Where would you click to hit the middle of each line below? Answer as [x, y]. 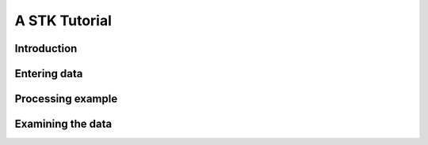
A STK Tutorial [63, 20]
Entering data [49, 74]
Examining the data [63, 124]
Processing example [66, 99]
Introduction [46, 48]
